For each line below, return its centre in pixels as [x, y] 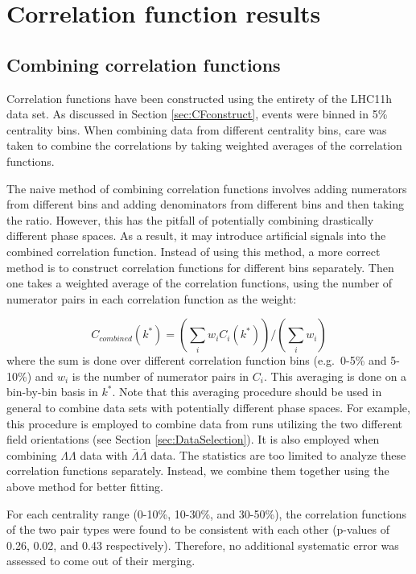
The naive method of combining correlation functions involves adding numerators [207, 188]
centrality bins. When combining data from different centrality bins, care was [197, 129]
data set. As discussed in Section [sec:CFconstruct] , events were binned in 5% [197, 114]
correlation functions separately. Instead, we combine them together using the [198, 471]
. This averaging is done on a [335, 376]
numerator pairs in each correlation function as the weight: [152, 298]
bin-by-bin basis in [52, 392]
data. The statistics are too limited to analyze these [278, 454]
